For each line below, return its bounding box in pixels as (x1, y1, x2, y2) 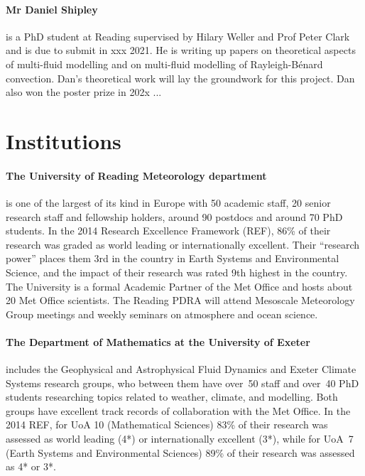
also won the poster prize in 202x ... (6, 85, 162, 99)
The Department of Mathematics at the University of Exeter (6, 334, 310, 349)
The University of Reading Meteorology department (6, 168, 267, 183)
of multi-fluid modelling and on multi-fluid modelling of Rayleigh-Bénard (6, 56, 323, 71)
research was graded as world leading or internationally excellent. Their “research (6, 237, 360, 251)
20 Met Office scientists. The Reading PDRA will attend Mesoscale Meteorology (6, 293, 355, 308)
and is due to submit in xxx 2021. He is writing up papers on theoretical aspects (6, 43, 356, 58)
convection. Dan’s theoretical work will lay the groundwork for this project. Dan (6, 70, 355, 85)
